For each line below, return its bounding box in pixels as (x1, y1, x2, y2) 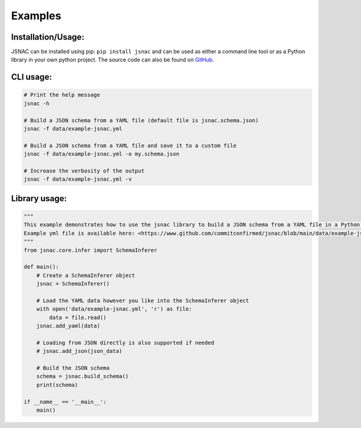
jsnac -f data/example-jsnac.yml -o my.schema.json (23, 150, 180, 158)
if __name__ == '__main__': (23, 398, 106, 405)
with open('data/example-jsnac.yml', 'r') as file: (36, 306, 193, 312)
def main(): (23, 264, 60, 270)
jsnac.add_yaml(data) (36, 323, 100, 329)
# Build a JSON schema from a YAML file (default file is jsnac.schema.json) (23, 117, 259, 123)
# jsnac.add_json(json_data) (36, 348, 123, 355)
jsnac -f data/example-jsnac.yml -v (23, 176, 132, 183)
